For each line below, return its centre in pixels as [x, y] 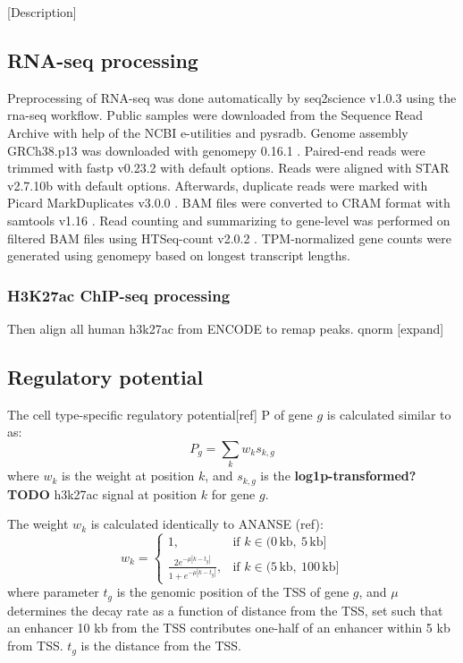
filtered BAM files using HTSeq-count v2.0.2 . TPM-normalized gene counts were [229, 238]
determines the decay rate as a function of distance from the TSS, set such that [225, 610]
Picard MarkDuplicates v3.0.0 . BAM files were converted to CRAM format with [229, 203]
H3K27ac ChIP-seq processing [119, 295]
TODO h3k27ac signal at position [102, 493]
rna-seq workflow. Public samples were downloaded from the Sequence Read [215, 115]
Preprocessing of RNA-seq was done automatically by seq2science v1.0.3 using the [232, 97]
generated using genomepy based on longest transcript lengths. [179, 255]
